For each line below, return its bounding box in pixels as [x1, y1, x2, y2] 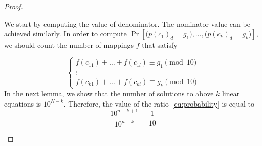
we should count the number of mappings [4, 39, 134, 50]
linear [222, 88, 240, 98]
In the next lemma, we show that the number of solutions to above [4, 88, 214, 98]
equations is [4, 98, 41, 109]
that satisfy [142, 39, 178, 50]
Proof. [4, 1, 23, 11]
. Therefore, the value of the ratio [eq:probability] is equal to [63, 98, 255, 109]
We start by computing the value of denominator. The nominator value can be [4, 18, 250, 29]
